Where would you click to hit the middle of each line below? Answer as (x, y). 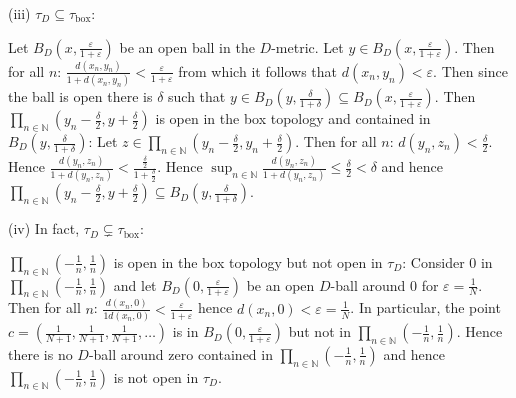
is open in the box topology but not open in (248, 261)
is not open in (156, 376)
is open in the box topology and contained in (293, 118)
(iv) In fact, (44, 228)
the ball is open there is (80, 96)
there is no (40, 353)
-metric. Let (307, 46)
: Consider (433, 261)
